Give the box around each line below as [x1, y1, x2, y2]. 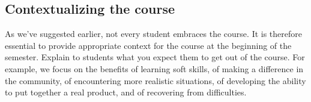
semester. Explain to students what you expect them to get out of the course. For [5, 51, 305, 63]
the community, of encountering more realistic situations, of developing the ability [5, 74, 306, 86]
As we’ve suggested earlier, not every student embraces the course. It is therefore [5, 27, 302, 40]
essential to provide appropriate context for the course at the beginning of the [5, 39, 292, 51]
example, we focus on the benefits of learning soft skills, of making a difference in [5, 62, 304, 75]
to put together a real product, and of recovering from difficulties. [5, 86, 247, 98]
